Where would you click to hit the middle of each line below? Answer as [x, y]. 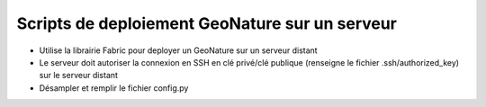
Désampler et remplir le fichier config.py [114, 88]
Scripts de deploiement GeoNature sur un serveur [207, 23]
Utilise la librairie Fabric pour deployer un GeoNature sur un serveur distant [179, 50]
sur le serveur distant [79, 76]
